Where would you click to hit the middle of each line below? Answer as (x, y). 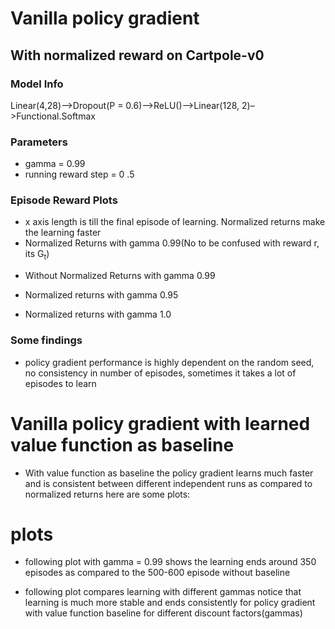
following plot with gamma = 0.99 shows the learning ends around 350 (170, 562)
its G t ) (37, 255)
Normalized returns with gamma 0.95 (101, 295)
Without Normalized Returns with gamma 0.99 (120, 276)
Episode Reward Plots (64, 200)
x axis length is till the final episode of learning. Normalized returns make (175, 222)
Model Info (37, 84)
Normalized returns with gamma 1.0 (98, 314)
